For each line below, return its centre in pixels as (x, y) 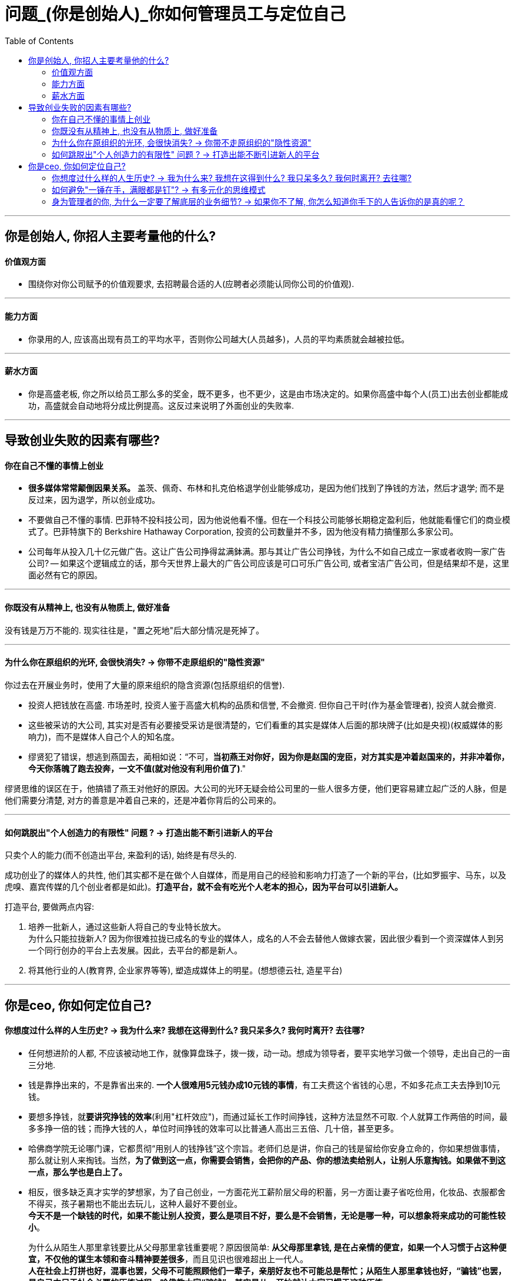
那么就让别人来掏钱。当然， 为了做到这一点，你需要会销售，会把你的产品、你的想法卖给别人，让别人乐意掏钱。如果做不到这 (267, 1160)
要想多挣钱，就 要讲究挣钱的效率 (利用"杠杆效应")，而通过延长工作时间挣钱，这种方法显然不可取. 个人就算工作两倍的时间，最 (268, 1116)
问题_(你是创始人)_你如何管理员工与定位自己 (175, 14)
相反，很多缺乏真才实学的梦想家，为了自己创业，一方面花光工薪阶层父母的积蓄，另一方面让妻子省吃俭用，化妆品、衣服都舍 (267, 1192)
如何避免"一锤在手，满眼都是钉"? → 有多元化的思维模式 (159, 189)
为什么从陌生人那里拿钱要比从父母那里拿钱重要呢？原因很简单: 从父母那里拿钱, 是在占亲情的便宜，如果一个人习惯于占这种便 (267, 1247)
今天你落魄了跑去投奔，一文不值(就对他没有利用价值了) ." (137, 768)
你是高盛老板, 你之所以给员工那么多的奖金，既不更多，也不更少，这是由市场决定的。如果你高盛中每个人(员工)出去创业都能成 (268, 393)
